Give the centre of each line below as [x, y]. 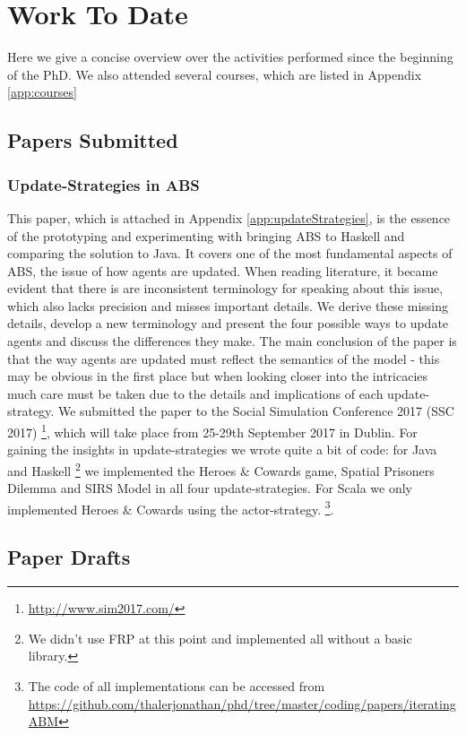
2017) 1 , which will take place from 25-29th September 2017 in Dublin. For [212, 431]
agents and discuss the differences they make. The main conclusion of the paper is [232, 341]
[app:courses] [42, 92]
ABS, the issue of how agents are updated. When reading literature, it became [223, 270]
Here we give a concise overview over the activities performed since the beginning [230, 57]
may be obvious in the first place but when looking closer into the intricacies [218, 376]
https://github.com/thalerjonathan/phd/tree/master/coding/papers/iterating [242, 703]
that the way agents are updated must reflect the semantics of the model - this [224, 358]
